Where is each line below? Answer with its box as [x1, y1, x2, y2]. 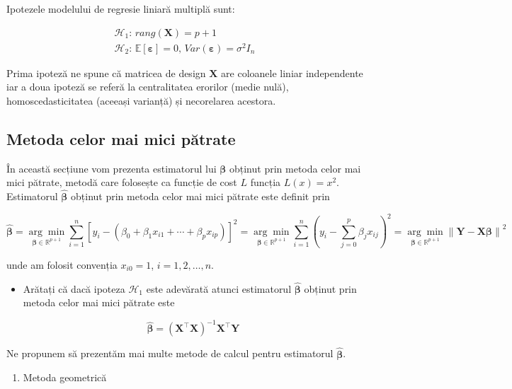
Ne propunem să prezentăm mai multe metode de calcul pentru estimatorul [6, 346, 334, 361]
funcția [250, 175, 281, 190]
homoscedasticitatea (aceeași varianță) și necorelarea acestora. [6, 93, 276, 108]
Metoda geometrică [23, 370, 107, 385]
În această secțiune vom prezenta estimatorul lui [6, 161, 217, 175]
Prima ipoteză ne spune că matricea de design [6, 65, 206, 80]
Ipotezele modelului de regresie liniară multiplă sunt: [6, 1, 235, 16]
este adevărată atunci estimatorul [146, 281, 292, 296]
